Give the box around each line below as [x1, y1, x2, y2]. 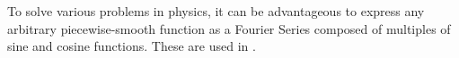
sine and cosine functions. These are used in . [7, 37, 256, 55]
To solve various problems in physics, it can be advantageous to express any [7, 2, 425, 20]
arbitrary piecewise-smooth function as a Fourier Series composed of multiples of [7, 19, 451, 37]
